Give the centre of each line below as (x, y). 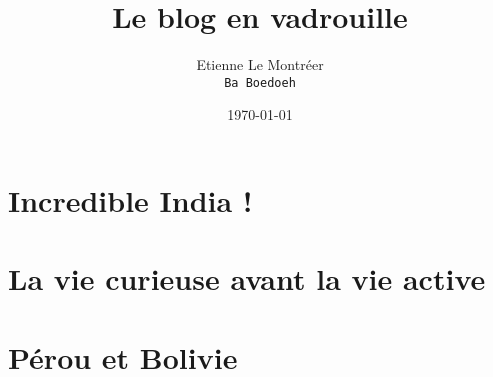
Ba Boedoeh (260, 82)
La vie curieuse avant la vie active (247, 278)
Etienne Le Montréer (260, 64)
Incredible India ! (130, 199)
